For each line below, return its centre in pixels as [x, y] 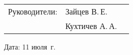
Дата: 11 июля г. [30, 46]
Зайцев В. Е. [86, 11]
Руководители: [33, 11]
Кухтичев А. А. [91, 26]
